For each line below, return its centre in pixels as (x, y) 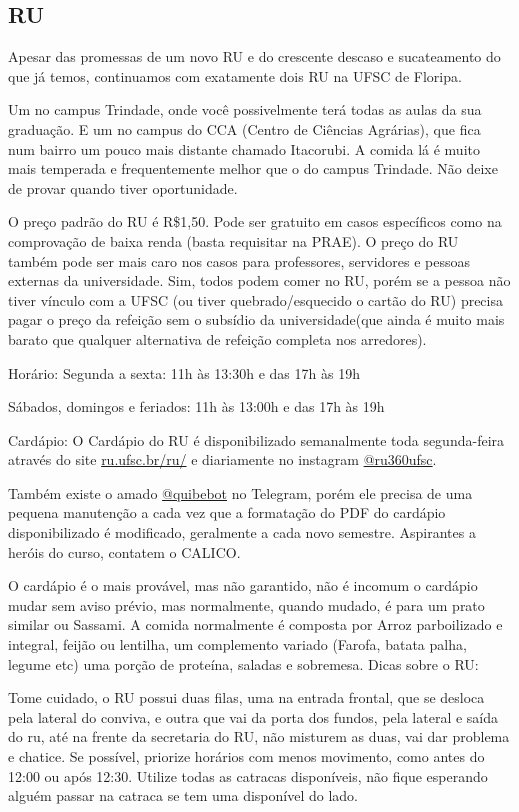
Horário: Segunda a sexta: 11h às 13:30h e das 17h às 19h (184, 372)
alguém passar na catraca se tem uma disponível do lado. (183, 795)
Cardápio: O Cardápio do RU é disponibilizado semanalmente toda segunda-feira (256, 439)
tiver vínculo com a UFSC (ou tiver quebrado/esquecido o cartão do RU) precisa (255, 299)
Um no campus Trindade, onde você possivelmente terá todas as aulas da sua (245, 109)
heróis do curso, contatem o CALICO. (124, 551)
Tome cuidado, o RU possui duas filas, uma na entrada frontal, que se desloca (246, 697)
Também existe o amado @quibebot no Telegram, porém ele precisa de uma (240, 492)
